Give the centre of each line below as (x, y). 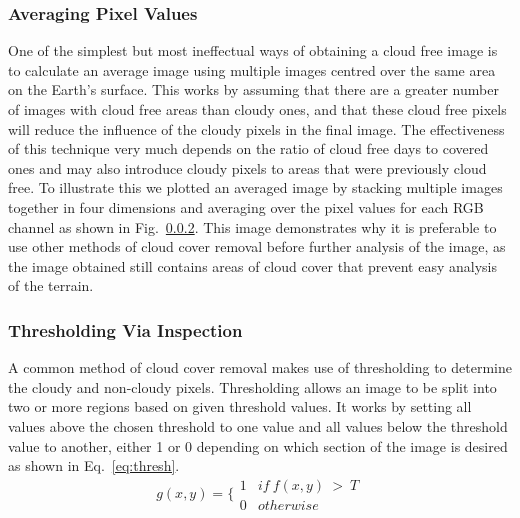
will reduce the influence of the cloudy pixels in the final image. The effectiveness (256, 128)
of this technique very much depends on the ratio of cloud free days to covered (248, 148)
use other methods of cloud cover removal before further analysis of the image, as (257, 246)
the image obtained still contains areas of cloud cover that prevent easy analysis (252, 265)
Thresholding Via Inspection (125, 329)
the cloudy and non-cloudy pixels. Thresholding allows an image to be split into (252, 386)
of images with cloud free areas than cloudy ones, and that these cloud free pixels (257, 109)
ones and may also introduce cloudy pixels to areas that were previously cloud (247, 167)
